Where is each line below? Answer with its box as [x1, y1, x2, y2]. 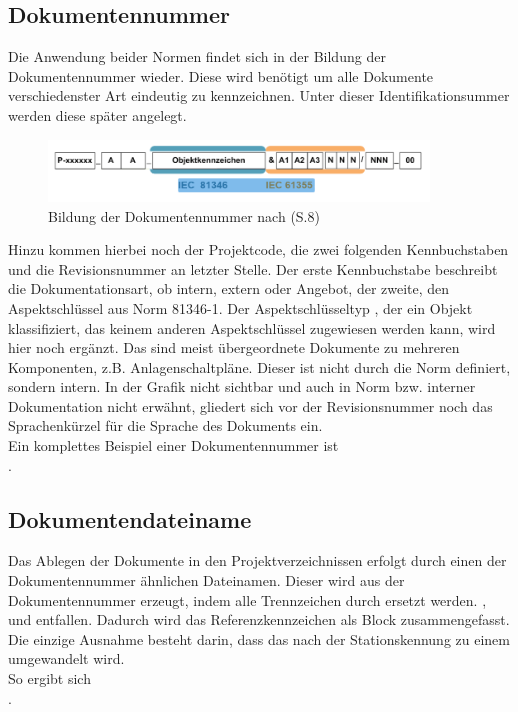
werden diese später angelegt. [8, 104, 187, 125]
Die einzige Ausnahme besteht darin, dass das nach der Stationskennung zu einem [8, 628, 510, 649]
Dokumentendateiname [8, 503, 252, 534]
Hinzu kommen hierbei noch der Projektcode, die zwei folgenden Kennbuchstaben [8, 239, 509, 260]
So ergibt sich [8, 668, 91, 689]
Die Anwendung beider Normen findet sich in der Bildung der [8, 46, 386, 67]
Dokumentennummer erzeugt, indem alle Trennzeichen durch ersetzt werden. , [8, 589, 487, 610]
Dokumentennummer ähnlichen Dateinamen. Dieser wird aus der [8, 570, 405, 591]
